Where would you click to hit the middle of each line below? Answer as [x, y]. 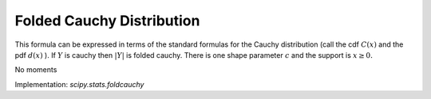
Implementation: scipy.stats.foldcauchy [79, 84]
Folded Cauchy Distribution [107, 21]
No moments [36, 70]
